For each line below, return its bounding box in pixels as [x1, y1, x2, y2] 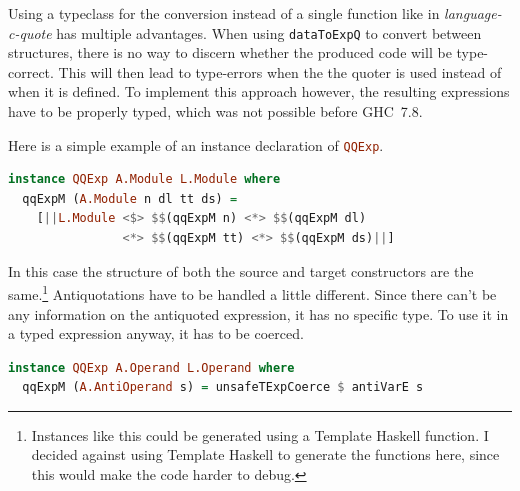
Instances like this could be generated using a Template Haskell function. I [31, 424, 489, 445]
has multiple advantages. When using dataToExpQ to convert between [56, 22, 482, 43]
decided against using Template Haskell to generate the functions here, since [31, 444, 500, 465]
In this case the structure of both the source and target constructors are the [8, 260, 474, 281]
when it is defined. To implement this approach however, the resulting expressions [8, 81, 510, 102]
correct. [8, 61, 54, 82]
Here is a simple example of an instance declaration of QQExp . [8, 134, 384, 155]
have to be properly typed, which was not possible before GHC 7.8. [8, 101, 423, 122]
